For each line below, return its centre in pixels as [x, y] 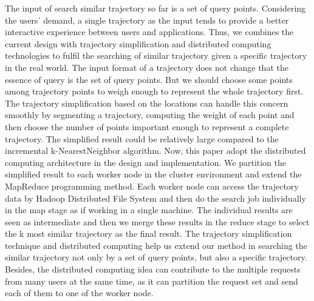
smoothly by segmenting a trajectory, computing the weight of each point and [150, 115]
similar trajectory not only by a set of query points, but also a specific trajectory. [156, 257]
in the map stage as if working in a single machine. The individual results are [149, 210]
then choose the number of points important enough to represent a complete [147, 126]
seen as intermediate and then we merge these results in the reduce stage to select [157, 221]
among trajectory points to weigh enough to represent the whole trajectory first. [154, 91]
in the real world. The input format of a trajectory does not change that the [147, 67]
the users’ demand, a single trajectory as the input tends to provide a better [147, 20]
